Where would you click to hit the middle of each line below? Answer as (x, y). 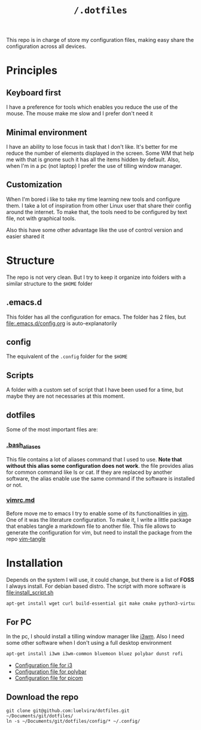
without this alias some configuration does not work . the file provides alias (100, 465)
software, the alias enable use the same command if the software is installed (100, 478)
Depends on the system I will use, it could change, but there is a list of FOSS (100, 579)
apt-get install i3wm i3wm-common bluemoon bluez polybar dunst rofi (95, 654)
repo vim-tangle (26, 539)
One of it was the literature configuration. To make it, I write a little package (99, 519)
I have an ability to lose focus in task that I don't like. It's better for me (92, 147)
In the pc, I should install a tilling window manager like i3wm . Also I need (95, 636)
